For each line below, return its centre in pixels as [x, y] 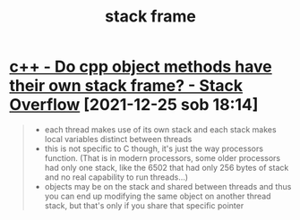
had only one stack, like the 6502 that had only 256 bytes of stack [167, 167]
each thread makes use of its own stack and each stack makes [160, 129]
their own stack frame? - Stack [126, 86]
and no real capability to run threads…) [116, 177]
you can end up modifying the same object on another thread [158, 196]
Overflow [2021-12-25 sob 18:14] [134, 105]
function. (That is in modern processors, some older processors [162, 157]
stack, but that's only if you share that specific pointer [144, 205]
